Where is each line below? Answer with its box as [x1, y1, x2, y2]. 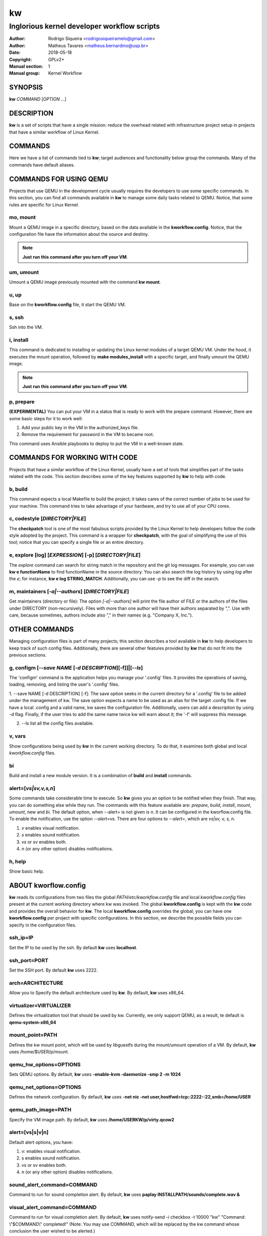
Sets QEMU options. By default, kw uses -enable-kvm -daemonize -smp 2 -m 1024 [9, 1071, 181, 1077]
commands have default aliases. [9, 162, 75, 168]
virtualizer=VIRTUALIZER [9, 1002, 71, 1009]
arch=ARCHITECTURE [9, 979, 64, 986]
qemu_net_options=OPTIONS [9, 1083, 82, 1090]
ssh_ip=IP [9, 934, 34, 941]
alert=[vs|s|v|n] [9, 1129, 49, 1136]
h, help [9, 858, 26, 865]
